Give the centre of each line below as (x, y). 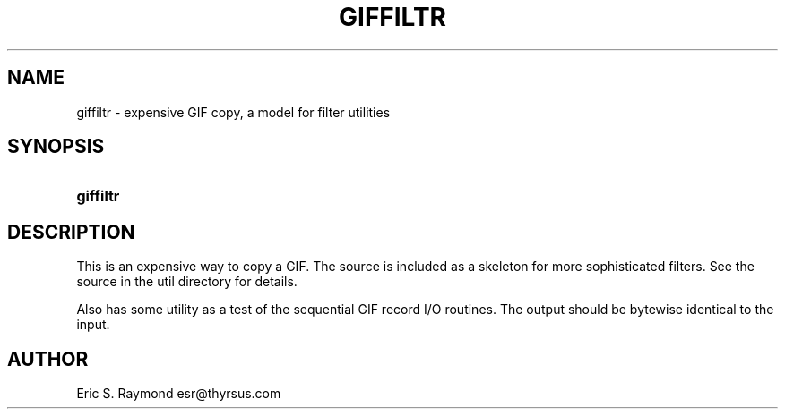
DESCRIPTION (71, 232)
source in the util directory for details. (187, 282)
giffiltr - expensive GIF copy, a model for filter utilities (233, 112)
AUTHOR (48, 359)
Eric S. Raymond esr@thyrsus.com (179, 394)
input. (93, 325)
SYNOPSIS (56, 147)
